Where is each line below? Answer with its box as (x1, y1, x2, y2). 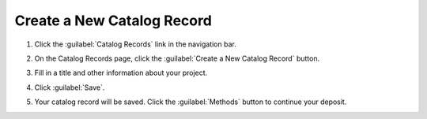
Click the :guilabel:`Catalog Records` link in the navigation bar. (34, 39, 236, 49)
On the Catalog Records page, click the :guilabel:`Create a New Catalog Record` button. (34, 54, 320, 63)
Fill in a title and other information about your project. (34, 68, 208, 78)
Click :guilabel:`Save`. (34, 83, 105, 92)
